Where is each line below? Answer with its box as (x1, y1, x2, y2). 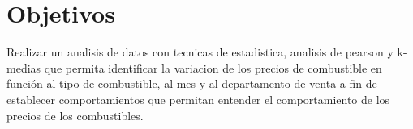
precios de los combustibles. (6, 106, 144, 123)
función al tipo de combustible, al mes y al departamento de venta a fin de (6, 75, 377, 92)
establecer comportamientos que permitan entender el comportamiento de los (6, 90, 390, 107)
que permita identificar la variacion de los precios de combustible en (44, 59, 382, 76)
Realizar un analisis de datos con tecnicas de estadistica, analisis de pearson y (6, 44, 394, 60)
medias (6, 59, 41, 76)
